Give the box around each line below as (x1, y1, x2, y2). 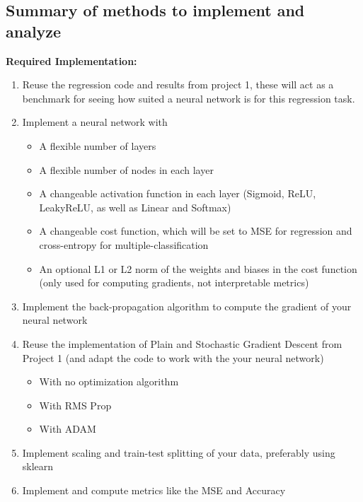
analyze (6, 20, 62, 42)
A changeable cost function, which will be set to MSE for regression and (39, 223, 352, 238)
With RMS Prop (39, 397, 112, 412)
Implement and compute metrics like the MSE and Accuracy (22, 483, 286, 498)
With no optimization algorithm (39, 374, 179, 389)
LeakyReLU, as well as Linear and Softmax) (39, 199, 231, 214)
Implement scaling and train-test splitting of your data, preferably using (22, 445, 335, 460)
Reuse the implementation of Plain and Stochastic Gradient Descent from (22, 336, 342, 351)
